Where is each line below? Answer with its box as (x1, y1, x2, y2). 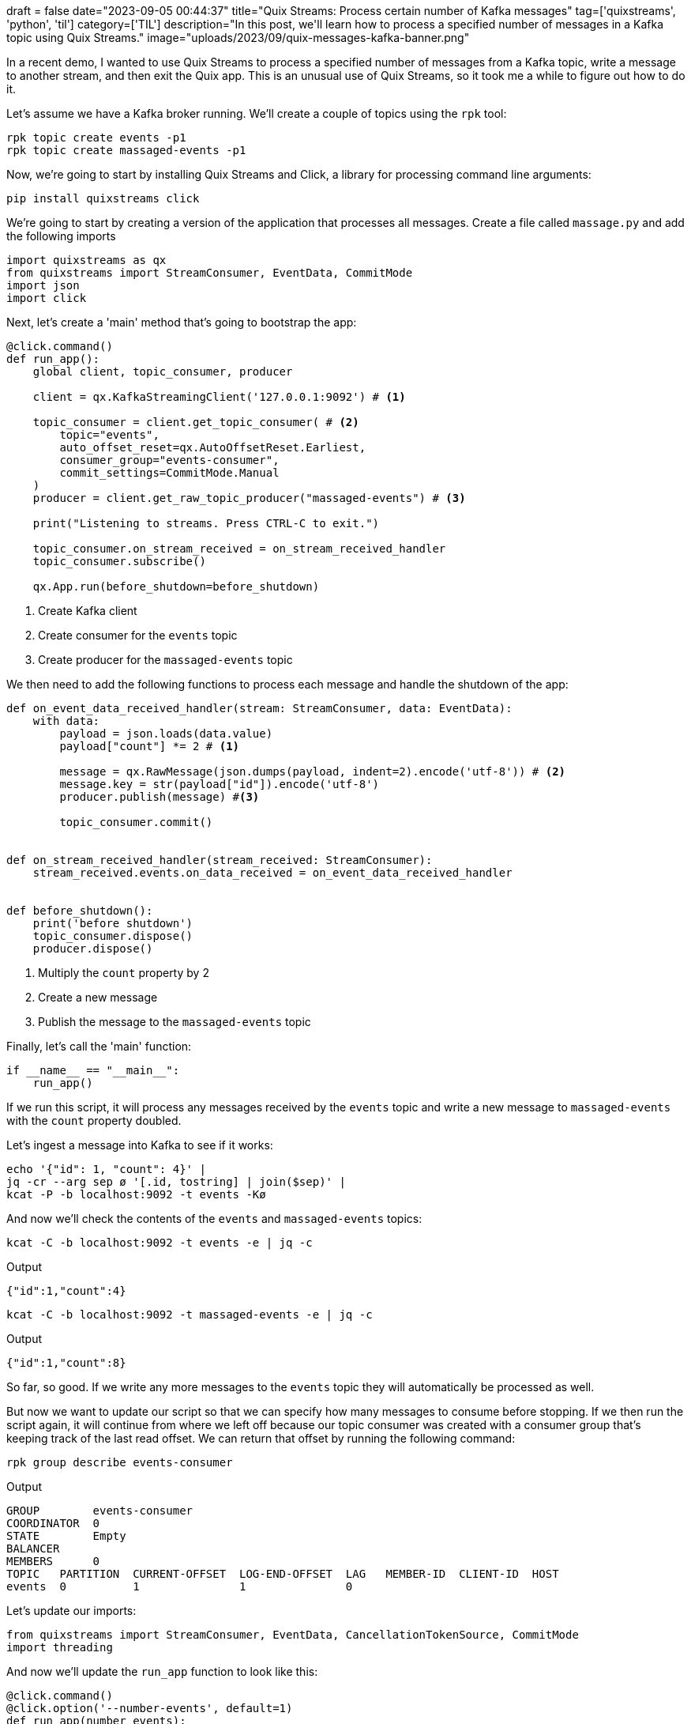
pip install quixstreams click (6, 192, 200, 205)
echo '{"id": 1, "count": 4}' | (6, 1163, 206, 1175)
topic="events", (59, 428, 160, 441)
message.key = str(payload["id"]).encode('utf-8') (59, 778, 380, 790)
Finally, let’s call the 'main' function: (6, 1039, 192, 1053)
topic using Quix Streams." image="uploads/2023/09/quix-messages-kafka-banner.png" (6, 31, 470, 44)
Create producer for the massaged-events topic (38, 653, 293, 666)
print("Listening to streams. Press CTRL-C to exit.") (32, 517, 380, 530)
